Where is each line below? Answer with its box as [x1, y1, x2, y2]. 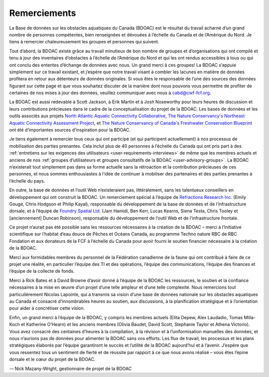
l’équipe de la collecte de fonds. [9, 268, 75, 274]
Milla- [244, 314, 256, 320]
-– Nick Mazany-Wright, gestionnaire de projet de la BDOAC [9, 366, 132, 372]
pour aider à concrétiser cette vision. [9, 305, 85, 311]
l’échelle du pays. [9, 178, 45, 184]
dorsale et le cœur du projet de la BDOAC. [9, 357, 96, 363]
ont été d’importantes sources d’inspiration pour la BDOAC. [9, 127, 131, 133]
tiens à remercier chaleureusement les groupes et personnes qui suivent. [9, 39, 159, 45]
